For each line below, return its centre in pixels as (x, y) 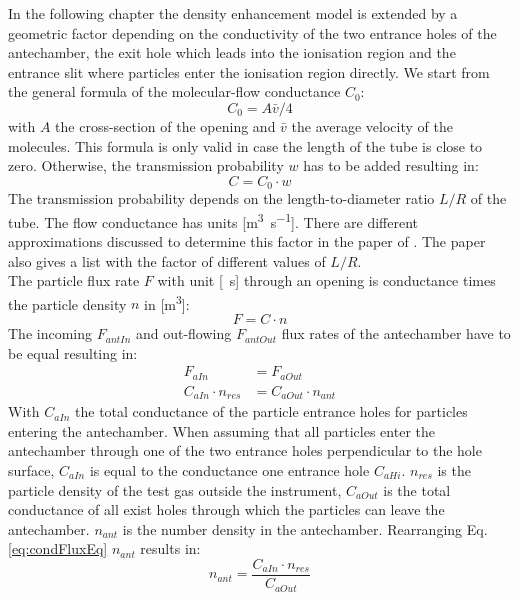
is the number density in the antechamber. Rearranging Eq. (305, 528)
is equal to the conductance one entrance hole (229, 470)
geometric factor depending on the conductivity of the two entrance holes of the (252, 32)
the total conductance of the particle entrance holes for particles (271, 411)
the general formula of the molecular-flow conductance (174, 91)
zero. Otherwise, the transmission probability (146, 165)
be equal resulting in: (73, 352)
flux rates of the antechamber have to (396, 333)
